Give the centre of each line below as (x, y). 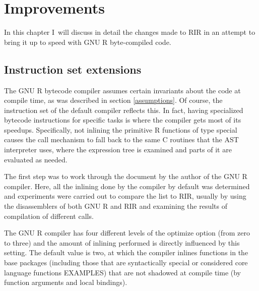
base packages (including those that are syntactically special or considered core (126, 263)
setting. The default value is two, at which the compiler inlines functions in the (126, 252)
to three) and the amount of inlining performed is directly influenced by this (122, 242)
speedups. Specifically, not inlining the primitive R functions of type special (121, 129)
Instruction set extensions (73, 69)
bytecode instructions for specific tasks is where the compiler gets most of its (123, 120)
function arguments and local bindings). (66, 282)
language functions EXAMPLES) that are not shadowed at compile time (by (122, 272)
